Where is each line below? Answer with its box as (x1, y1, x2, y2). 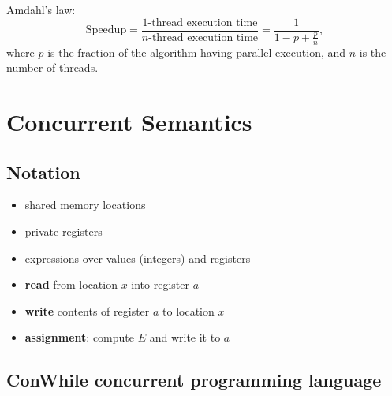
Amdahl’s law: (6, 2, 76, 17)
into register (131, 276, 189, 293)
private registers (24, 223, 103, 239)
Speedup (85, 24, 127, 36)
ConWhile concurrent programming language (6, 368, 382, 392)
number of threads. (6, 59, 99, 76)
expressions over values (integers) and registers (24, 249, 251, 266)
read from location (24, 276, 118, 293)
